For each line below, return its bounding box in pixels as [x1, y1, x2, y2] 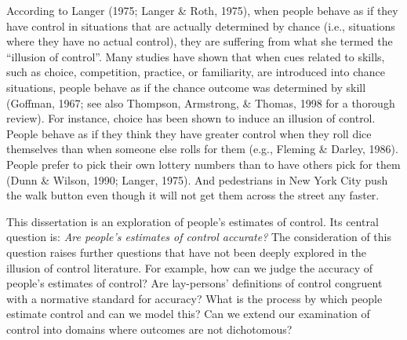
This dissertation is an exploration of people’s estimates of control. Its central [6, 213, 379, 229]
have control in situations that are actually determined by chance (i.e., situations [6, 17, 395, 34]
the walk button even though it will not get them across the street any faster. [6, 187, 380, 203]
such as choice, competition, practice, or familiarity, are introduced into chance [6, 64, 385, 80]
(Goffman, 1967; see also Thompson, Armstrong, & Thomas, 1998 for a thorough [6, 94, 395, 111]
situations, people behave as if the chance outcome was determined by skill [6, 79, 366, 95]
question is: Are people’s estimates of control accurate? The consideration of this [6, 228, 392, 245]
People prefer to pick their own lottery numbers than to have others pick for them [6, 155, 401, 172]
